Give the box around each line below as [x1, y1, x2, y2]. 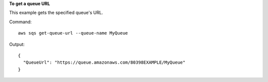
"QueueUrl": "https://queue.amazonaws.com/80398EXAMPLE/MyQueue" [23, 60, 186, 65]
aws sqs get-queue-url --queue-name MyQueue [18, 30, 129, 36]
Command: [9, 19, 32, 25]
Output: [9, 41, 25, 47]
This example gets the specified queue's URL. [9, 10, 104, 16]
